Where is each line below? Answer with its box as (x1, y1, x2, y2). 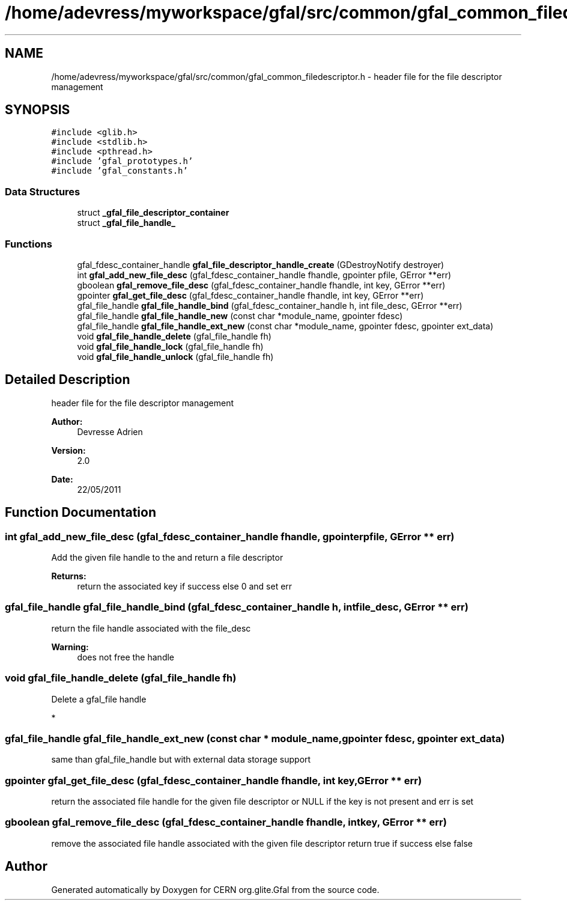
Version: (51, 445, 86, 456)
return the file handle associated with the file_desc (51, 623, 251, 633)
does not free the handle (77, 651, 175, 662)
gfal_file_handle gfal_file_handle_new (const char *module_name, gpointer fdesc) (77, 310, 403, 321)
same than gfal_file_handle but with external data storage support (51, 754, 311, 765)
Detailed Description (5, 372, 130, 388)
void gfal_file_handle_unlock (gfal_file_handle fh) (77, 351, 274, 362)
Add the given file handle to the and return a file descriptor (51, 552, 283, 562)
